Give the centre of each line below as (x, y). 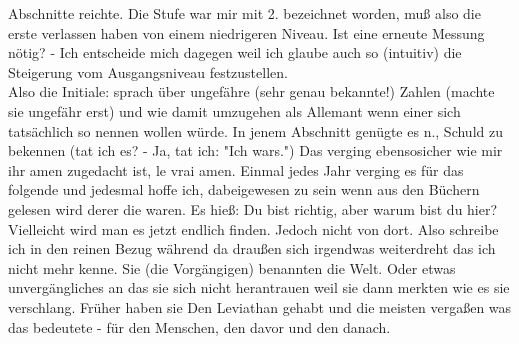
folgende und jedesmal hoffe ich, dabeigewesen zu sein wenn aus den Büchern (244, 189)
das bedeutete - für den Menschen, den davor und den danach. (199, 326)
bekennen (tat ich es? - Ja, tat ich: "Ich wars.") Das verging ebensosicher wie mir (255, 150)
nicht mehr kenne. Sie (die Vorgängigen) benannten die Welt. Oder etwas (232, 267)
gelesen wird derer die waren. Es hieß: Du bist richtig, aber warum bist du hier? (253, 208)
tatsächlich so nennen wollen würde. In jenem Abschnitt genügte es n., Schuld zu (255, 130)
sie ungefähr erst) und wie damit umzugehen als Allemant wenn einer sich (234, 110)
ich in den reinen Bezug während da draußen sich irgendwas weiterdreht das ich (252, 248)
